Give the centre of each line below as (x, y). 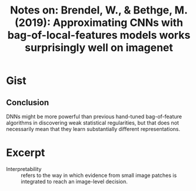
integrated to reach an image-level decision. (74, 181)
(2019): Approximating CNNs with (99, 23)
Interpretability (24, 169)
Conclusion (28, 103)
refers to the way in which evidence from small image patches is (99, 175)
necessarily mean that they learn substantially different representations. (93, 129)
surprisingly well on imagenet (99, 48)
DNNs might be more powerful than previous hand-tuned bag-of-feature (94, 116)
